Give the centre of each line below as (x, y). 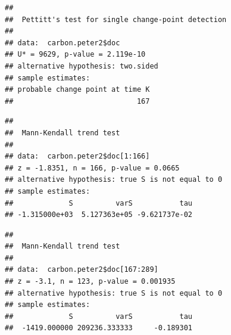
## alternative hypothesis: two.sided (82, 66)
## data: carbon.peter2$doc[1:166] (77, 156)
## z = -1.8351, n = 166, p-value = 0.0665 (92, 168)
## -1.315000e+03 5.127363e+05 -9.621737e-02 (99, 215)
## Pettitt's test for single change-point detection (116, 19)
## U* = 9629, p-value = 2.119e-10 (75, 55)
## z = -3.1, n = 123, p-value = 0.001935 (90, 282)
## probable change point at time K (77, 90)
